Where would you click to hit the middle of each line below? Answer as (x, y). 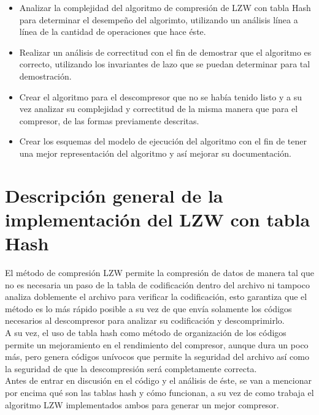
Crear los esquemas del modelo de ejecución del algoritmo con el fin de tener (163, 141)
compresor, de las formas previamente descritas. (109, 120)
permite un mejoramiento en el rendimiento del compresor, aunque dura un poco (157, 344)
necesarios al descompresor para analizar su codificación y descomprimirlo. (145, 320)
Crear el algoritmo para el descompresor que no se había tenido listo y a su (161, 96)
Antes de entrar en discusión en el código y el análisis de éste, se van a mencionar (158, 380)
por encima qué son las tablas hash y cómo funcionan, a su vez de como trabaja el (159, 392)
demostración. (45, 76)
